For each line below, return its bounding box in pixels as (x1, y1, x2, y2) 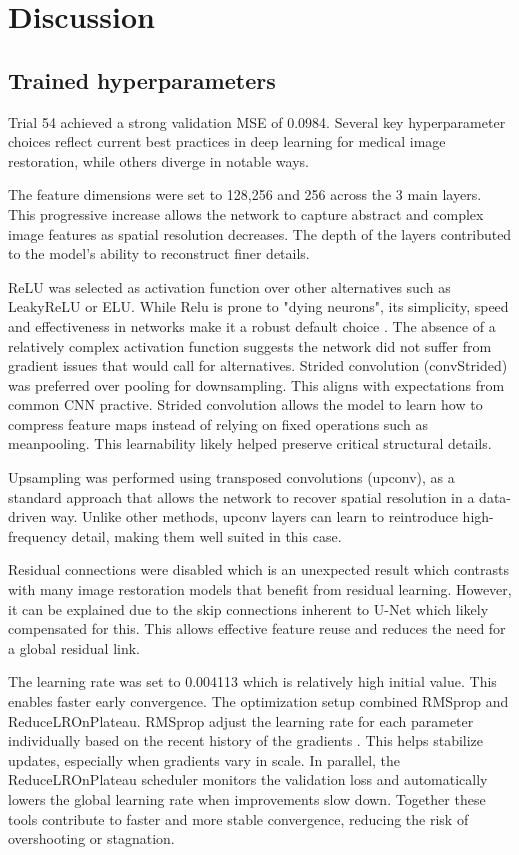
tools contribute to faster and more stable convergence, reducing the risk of (8, 808, 469, 829)
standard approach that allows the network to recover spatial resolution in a (8, 486, 475, 507)
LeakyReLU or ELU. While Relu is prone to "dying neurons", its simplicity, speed (8, 296, 509, 317)
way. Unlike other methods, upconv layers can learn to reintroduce (50, 506, 458, 527)
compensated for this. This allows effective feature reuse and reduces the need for (8, 618, 506, 639)
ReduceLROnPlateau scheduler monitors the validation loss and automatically (8, 769, 488, 790)
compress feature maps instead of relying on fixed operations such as (8, 413, 428, 434)
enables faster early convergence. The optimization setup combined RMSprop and (8, 691, 509, 712)
